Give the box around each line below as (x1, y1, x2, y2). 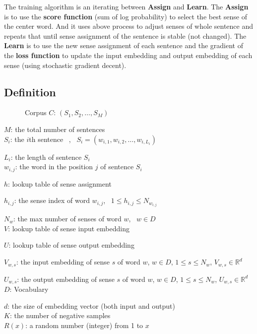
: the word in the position (15, 161, 93, 172)
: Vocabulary (9, 283, 49, 294)
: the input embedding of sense (16, 257, 110, 267)
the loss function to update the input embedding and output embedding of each (4, 50, 253, 60)
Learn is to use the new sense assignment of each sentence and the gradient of (4, 40, 243, 51)
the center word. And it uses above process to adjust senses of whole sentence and (4, 21, 254, 31)
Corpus (24, 107, 47, 118)
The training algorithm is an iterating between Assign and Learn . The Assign (4, 1, 249, 11)
